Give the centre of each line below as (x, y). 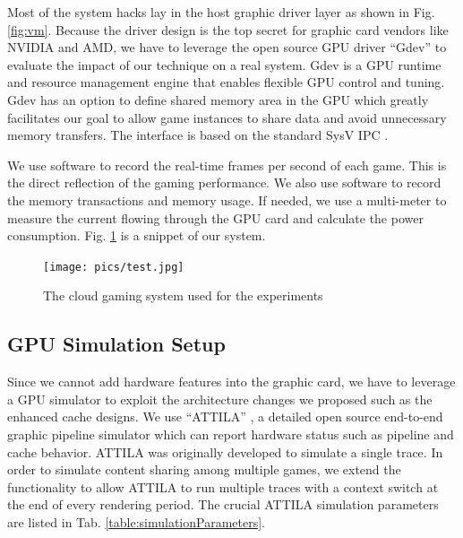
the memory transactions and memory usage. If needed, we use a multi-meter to (227, 200)
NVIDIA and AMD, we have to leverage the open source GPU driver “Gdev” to (227, 47)
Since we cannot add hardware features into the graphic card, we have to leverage (231, 382)
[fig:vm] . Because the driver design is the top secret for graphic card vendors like (228, 29)
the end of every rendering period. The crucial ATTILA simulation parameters (223, 504)
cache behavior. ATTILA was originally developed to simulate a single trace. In (225, 451)
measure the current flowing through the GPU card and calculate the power (215, 217)
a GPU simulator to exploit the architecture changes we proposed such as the (220, 399)
